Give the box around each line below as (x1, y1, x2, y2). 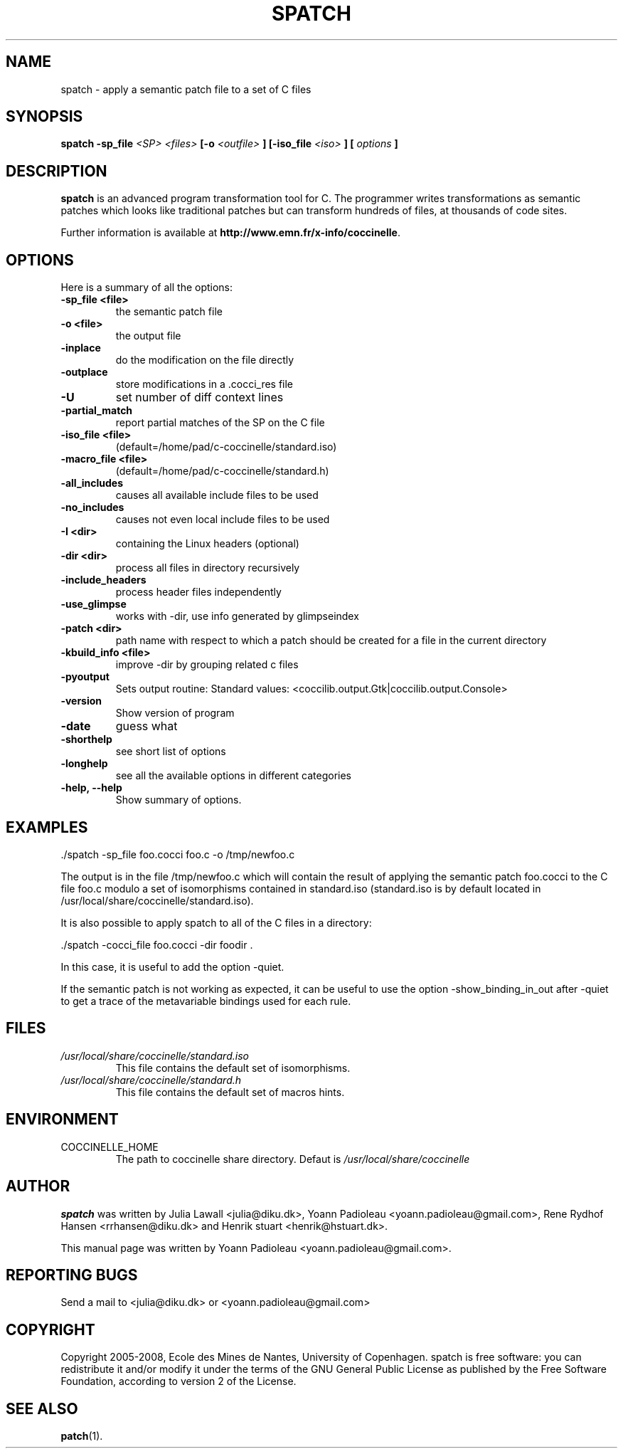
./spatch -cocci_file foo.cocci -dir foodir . (60, 938, 253, 951)
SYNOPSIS (6, 107, 83, 126)
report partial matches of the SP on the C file (115, 416, 325, 429)
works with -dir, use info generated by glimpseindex (115, 610, 359, 623)
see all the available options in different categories (115, 769, 351, 782)
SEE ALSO (6, 1399, 78, 1418)
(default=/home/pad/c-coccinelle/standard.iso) (115, 441, 337, 453)
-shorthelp (60, 733, 112, 746)
